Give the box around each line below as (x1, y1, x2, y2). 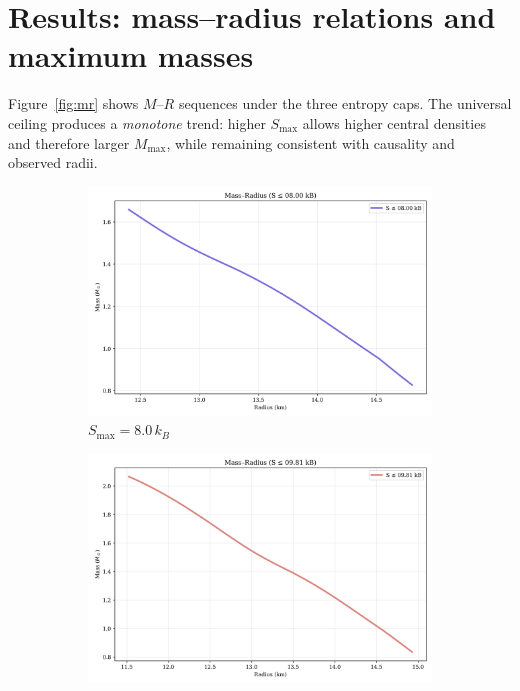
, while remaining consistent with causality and (166, 132, 455, 153)
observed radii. (8, 152, 98, 173)
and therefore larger (8, 132, 130, 153)
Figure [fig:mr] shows (8, 93, 139, 114)
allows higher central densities (302, 112, 486, 133)
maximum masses (8, 35, 254, 76)
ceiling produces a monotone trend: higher (8, 112, 266, 133)
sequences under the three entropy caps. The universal (178, 93, 512, 114)
